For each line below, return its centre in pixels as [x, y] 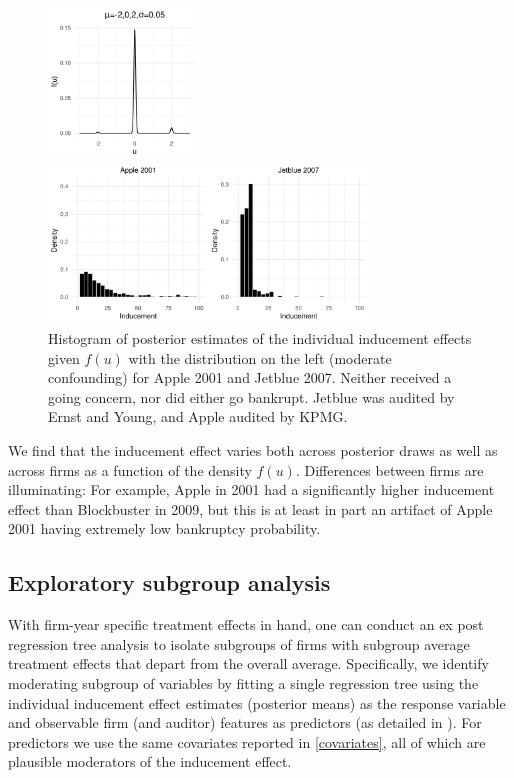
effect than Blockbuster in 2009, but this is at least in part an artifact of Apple [250, 508]
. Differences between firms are [389, 469]
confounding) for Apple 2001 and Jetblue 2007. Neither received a [250, 377]
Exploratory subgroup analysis [169, 582]
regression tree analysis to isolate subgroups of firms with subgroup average [239, 643]
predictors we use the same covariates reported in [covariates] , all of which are [247, 741]
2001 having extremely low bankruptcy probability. [164, 528]
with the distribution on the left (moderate [260, 357]
